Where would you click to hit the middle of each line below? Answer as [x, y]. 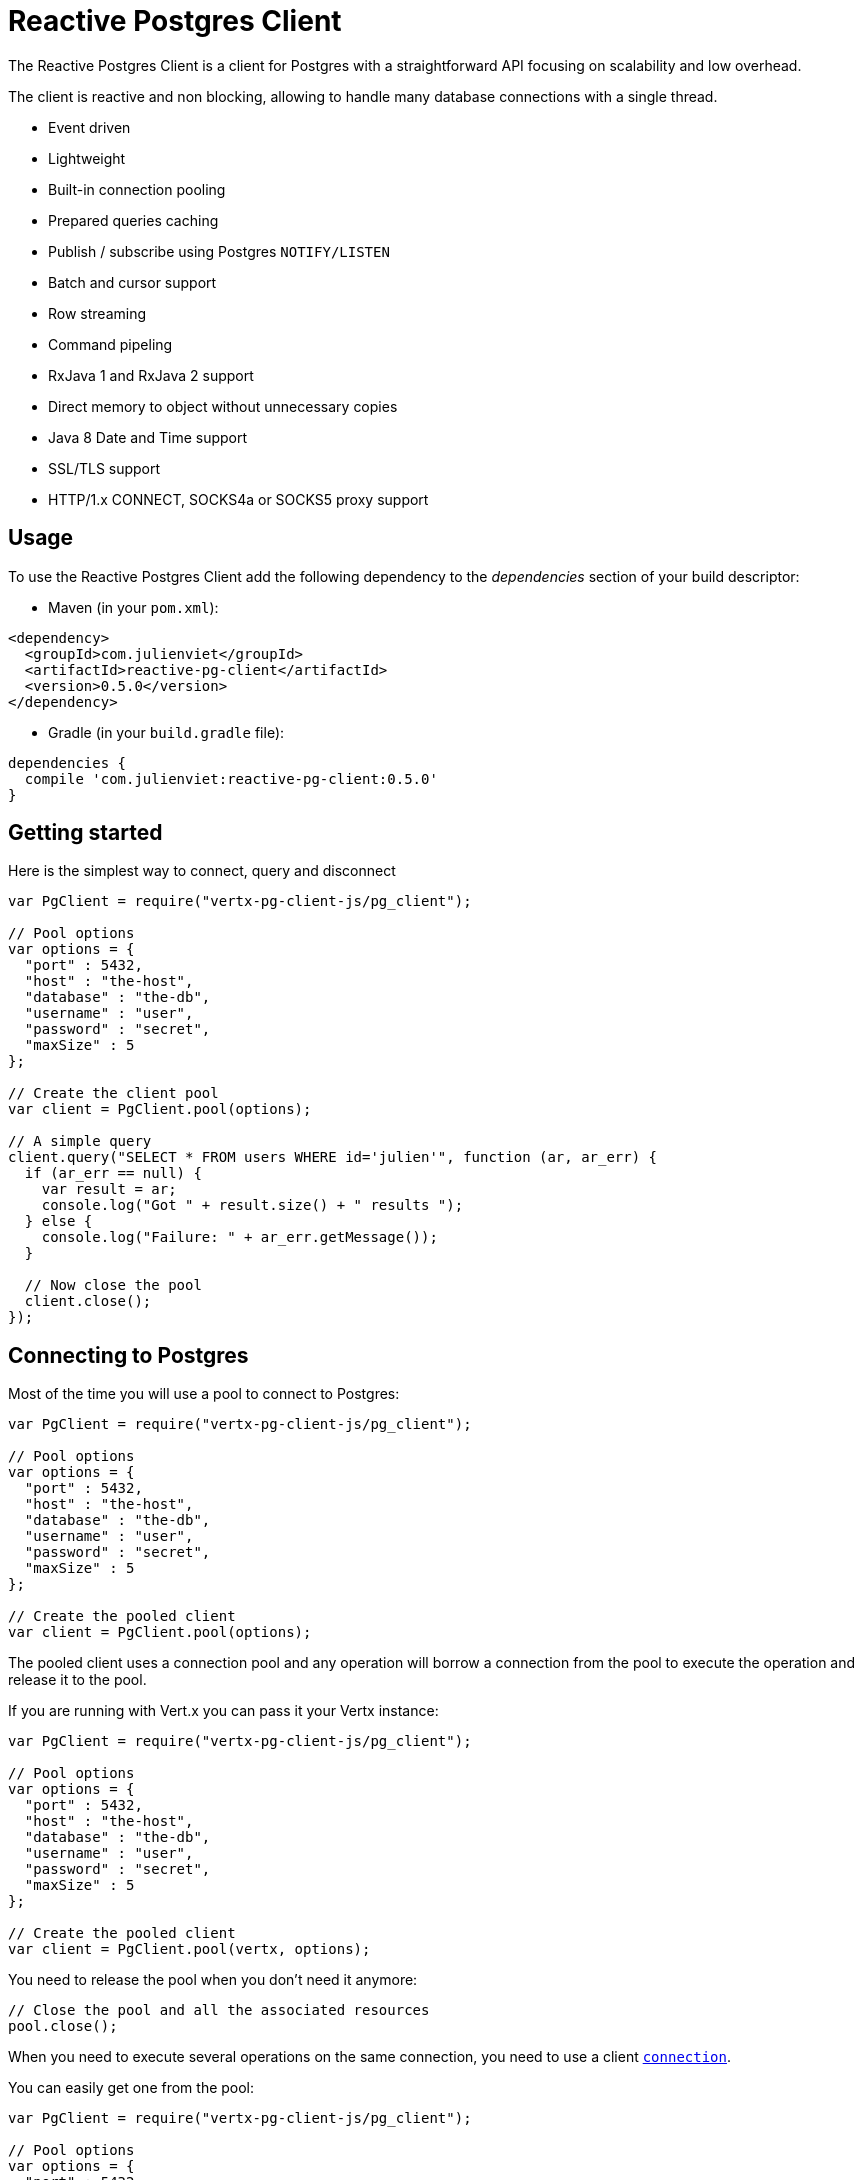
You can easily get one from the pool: [131, 2088]
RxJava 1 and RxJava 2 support [151, 375]
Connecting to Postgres [128, 1355]
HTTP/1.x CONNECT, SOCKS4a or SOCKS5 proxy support [238, 499]
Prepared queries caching [133, 220]
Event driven [89, 127]
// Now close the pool [113, 1285]
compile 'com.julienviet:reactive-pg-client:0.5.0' [231, 778]
